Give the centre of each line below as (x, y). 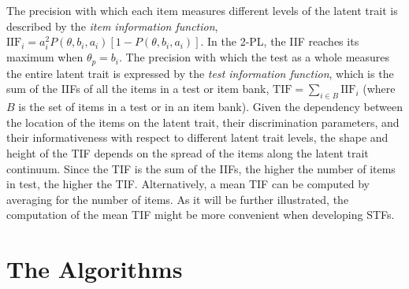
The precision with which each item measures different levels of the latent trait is (202, 10)
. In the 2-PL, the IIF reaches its (280, 41)
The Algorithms (95, 269)
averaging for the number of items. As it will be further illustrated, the (178, 199)
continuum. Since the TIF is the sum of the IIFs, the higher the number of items (201, 168)
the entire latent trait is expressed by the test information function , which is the (200, 73)
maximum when (45, 57)
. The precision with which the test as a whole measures (255, 57)
